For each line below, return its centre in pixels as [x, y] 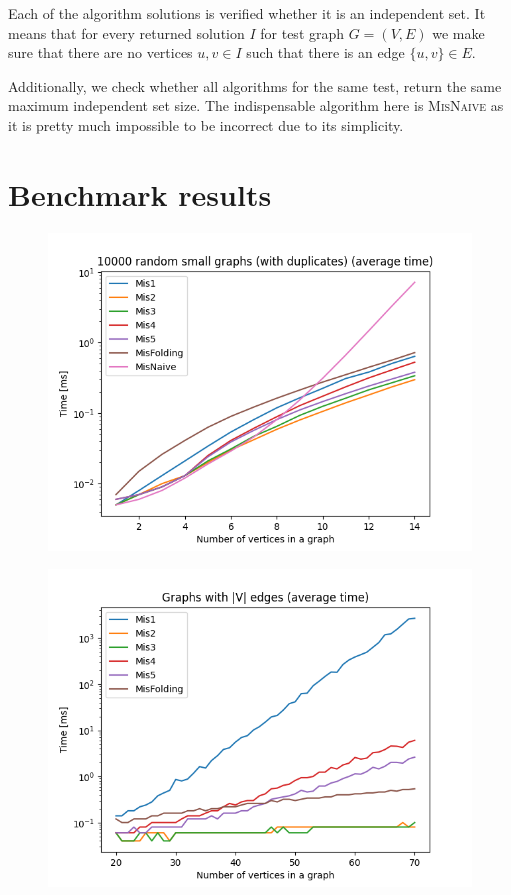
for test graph [302, 32]
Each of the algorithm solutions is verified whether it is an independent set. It [247, 13]
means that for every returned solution [126, 32]
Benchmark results [140, 193]
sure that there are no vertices [100, 52]
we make [458, 32]
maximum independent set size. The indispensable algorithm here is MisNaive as [256, 105]
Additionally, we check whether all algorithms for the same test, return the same [255, 85]
